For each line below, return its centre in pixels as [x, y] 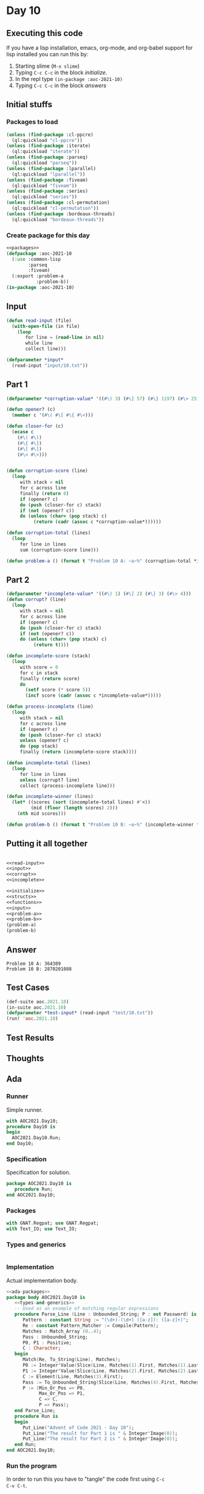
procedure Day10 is [31, 1126]
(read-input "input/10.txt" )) [50, 365]
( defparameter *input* [35, 360]
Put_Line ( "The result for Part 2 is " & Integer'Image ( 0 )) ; [100, 1439]
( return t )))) [51, 645]
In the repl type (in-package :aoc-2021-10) [69, 79]
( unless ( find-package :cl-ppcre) [50, 135]
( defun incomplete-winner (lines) [50, 797]
